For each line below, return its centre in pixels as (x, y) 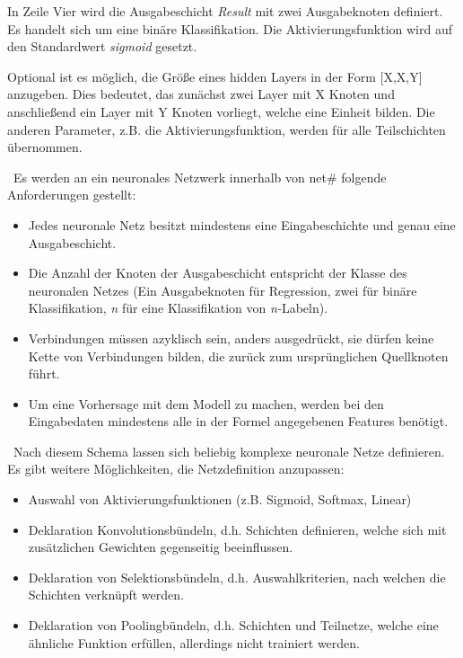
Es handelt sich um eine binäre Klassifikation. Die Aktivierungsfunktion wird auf (230, 28)
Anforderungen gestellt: (72, 195)
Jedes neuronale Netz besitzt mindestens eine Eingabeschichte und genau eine (242, 224)
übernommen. (45, 147)
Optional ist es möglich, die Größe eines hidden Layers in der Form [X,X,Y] (215, 76)
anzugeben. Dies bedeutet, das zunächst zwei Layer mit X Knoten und (201, 94)
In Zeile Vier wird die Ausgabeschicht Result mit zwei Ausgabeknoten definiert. (225, 11)
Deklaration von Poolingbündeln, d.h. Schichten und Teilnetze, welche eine (233, 625)
